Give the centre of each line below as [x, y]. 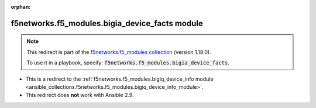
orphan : [21, 7]
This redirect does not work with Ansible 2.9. [80, 95]
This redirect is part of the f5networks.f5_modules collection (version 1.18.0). [119, 52]
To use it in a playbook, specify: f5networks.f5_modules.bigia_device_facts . [128, 63]
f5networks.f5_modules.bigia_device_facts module [107, 23]
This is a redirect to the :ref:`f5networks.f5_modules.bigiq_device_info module [119, 79]
